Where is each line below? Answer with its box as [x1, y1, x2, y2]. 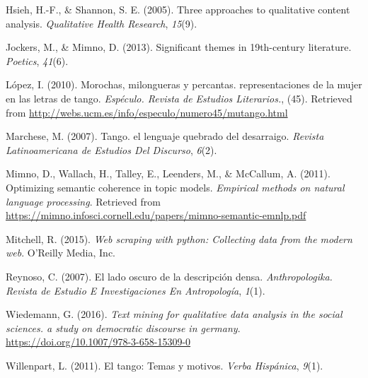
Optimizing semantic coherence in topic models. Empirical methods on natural [6, 179, 345, 194]
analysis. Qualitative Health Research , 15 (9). [6, 16, 197, 30]
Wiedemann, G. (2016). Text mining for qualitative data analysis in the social [6, 307, 343, 321]
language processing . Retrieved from [6, 194, 161, 208]
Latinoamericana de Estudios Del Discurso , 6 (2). [6, 142, 217, 157]
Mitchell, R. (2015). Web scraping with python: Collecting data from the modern [6, 231, 352, 246]
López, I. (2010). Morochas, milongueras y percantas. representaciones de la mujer [6, 77, 362, 92]
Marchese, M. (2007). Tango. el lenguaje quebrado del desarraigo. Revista [6, 129, 324, 143]
